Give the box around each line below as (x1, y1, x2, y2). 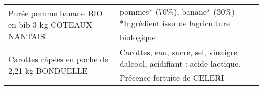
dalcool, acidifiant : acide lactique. (119, 58, 241, 69)
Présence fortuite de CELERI (119, 72, 224, 83)
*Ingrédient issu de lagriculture (119, 17, 230, 29)
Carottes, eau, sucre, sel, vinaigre (119, 46, 237, 58)
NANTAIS (8, 30, 45, 42)
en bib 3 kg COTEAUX (8, 18, 93, 30)
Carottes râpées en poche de (8, 53, 108, 65)
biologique (119, 31, 156, 43)
